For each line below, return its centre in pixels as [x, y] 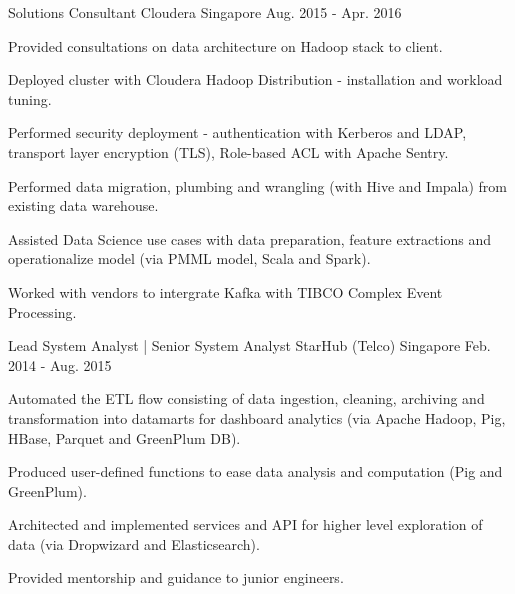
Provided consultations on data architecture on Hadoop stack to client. [225, 45]
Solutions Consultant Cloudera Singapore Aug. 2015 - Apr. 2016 [205, 12]
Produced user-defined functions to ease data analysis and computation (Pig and [255, 471]
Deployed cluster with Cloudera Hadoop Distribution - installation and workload [255, 79]
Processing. [42, 311]
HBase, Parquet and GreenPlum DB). [124, 437]
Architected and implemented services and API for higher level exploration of [245, 524]
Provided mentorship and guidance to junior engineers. [176, 577]
